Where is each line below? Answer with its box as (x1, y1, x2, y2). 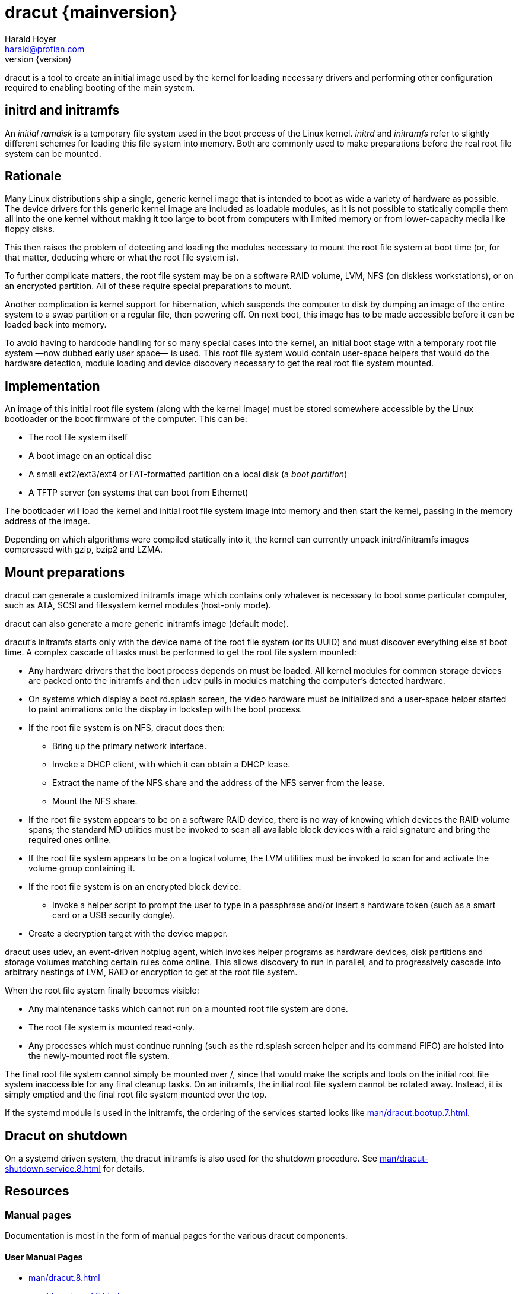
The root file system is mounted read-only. (28, 1022, 195, 1033)
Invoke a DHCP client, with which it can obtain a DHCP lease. (52, 759, 291, 770)
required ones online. (28, 835, 112, 845)
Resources (5, 1184, 69, 1199)
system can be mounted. (5, 148, 101, 158)
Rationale (5, 169, 62, 184)
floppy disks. (5, 224, 55, 234)
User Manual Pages (5, 1251, 83, 1262)
